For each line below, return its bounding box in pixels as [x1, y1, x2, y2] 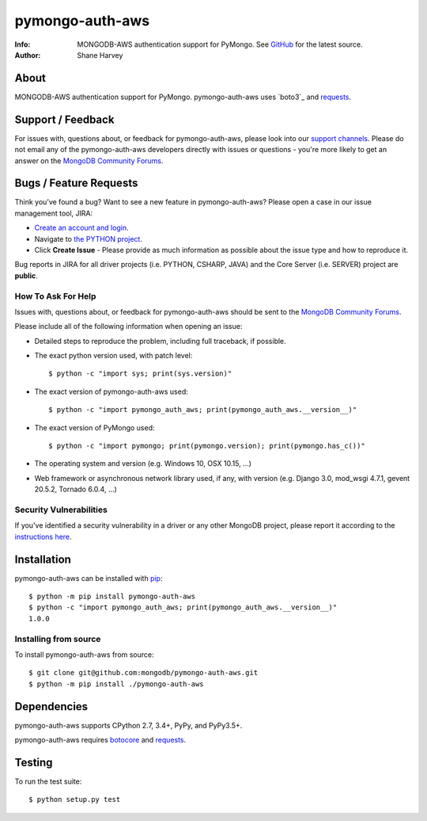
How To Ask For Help [14, 290, 96, 301]
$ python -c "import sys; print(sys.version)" [48, 369, 232, 378]
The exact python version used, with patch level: [34, 351, 193, 361]
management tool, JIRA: [14, 208, 93, 218]
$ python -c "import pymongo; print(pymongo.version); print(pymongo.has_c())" [48, 441, 365, 451]
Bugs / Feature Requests [14, 177, 138, 190]
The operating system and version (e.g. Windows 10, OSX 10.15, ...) [34, 459, 252, 468]
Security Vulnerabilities [14, 504, 108, 515]
